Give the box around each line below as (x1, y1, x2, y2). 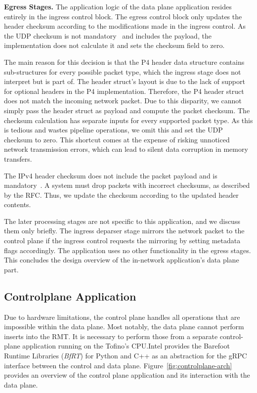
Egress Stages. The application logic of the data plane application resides (4, 1, 232, 11)
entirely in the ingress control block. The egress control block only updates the (4, 11, 242, 21)
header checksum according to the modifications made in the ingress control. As (4, 21, 246, 31)
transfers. (4, 153, 32, 164)
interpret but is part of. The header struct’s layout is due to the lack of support (4, 76, 245, 87)
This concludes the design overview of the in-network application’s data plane (4, 255, 239, 265)
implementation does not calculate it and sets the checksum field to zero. (4, 40, 225, 50)
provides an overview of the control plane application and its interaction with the (4, 370, 250, 380)
